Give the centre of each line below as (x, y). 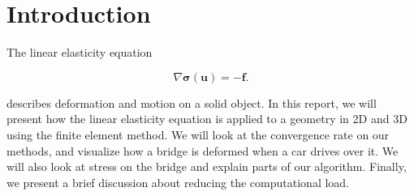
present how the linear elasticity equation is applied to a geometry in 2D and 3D (207, 119)
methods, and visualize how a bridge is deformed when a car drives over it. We (203, 150)
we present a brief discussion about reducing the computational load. (178, 182)
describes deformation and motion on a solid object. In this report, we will (192, 102)
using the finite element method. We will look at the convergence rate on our (198, 134)
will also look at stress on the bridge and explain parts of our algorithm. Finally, (207, 166)
